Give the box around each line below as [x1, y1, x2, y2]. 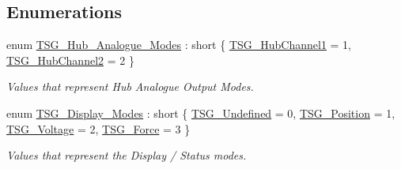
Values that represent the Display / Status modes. [6, 147, 247, 163]
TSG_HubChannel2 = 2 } [6, 51, 134, 68]
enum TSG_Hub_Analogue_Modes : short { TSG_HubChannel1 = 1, [6, 36, 352, 53]
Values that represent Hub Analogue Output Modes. [6, 78, 254, 95]
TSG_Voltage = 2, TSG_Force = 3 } [6, 120, 191, 137]
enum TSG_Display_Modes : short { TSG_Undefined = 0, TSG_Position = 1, [6, 104, 395, 121]
